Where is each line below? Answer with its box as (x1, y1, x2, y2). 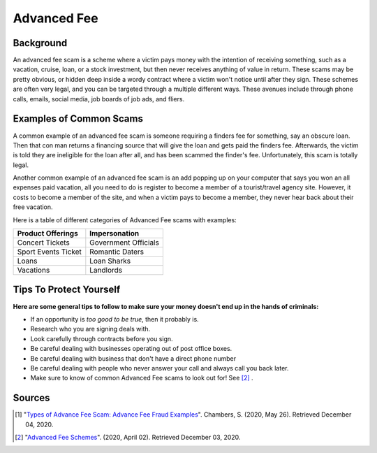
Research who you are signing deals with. (30, 325, 151, 333)
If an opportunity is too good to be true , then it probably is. (30, 315, 199, 323)
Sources (13, 392, 50, 404)
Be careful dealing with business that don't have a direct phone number (30, 354, 237, 363)
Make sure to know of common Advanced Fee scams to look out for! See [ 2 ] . (30, 374, 254, 382)
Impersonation (89, 229, 140, 238)
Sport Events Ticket (17, 247, 82, 257)
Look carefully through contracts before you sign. (30, 334, 174, 343)
